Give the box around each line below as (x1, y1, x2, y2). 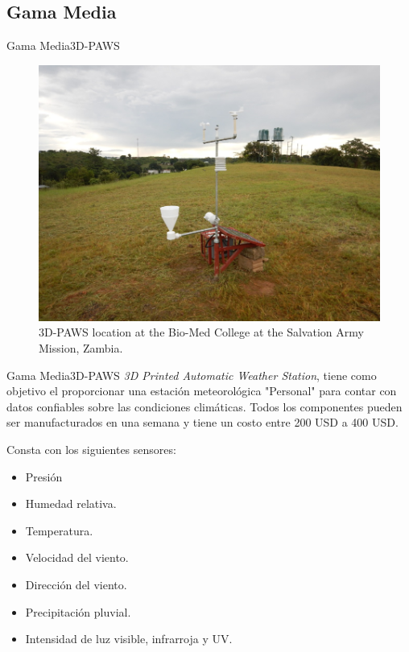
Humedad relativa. (25, 495, 117, 512)
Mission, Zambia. (39, 339, 123, 356)
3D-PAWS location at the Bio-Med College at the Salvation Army (39, 324, 364, 340)
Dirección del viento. (25, 576, 127, 592)
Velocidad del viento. (25, 549, 129, 566)
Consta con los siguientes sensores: (6, 440, 176, 457)
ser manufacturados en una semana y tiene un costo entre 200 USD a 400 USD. (6, 414, 399, 431)
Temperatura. (25, 522, 93, 539)
